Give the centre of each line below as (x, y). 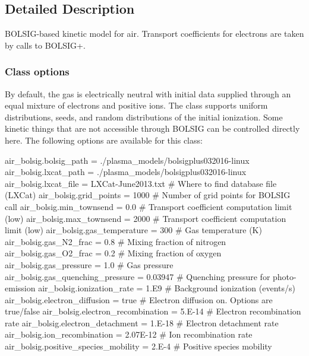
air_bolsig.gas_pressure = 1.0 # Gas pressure (89, 264)
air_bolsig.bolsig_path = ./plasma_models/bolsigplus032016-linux (127, 160)
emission (20, 288)
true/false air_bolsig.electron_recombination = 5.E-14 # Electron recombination (153, 311)
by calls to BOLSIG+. (45, 45)
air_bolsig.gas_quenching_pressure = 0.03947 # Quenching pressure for (138, 276)
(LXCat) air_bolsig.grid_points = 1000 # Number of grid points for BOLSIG (148, 195)
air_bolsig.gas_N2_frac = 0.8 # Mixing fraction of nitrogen (116, 241)
